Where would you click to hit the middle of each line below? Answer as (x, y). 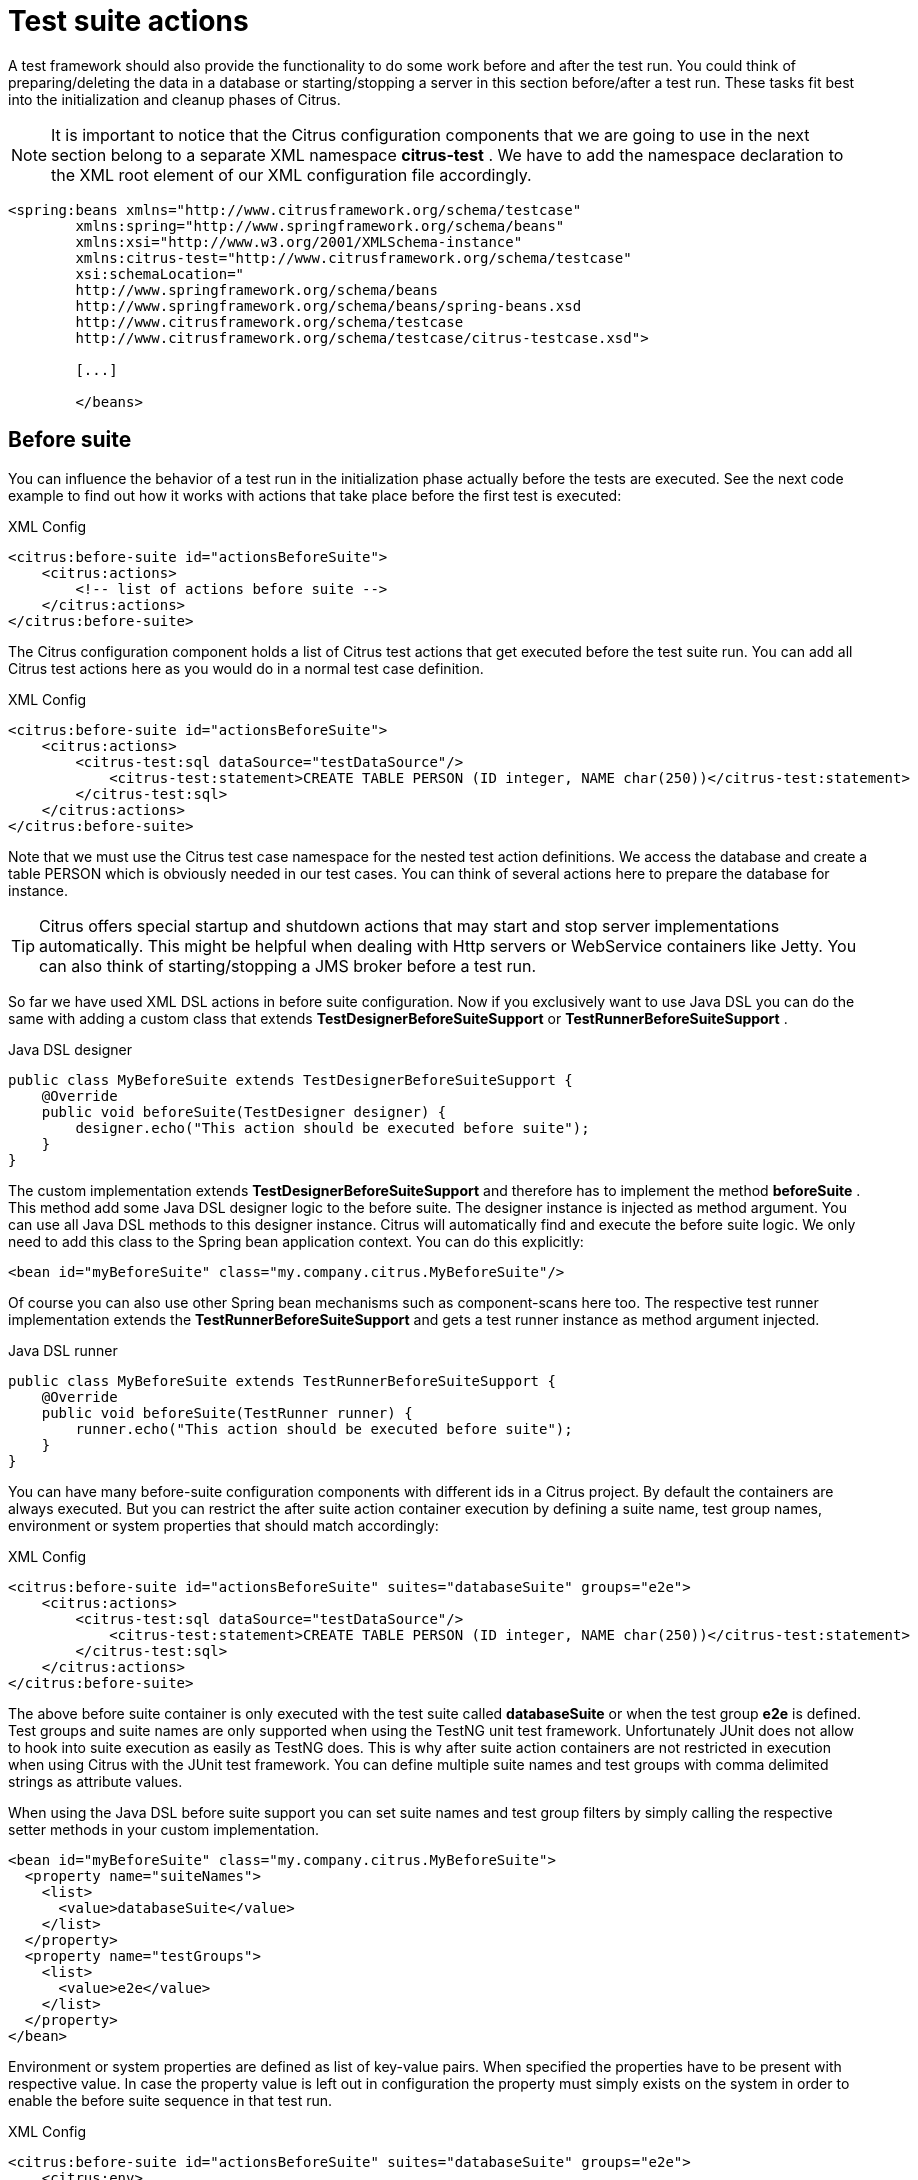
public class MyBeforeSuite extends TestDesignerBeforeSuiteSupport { (290, 1079)
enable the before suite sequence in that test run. (170, 2100)
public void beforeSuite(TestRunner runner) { (227, 1412)
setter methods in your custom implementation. (163, 1829)
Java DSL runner (63, 1350)
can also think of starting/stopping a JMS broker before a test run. (288, 965)
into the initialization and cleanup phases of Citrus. (174, 99)
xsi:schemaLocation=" (160, 273)
